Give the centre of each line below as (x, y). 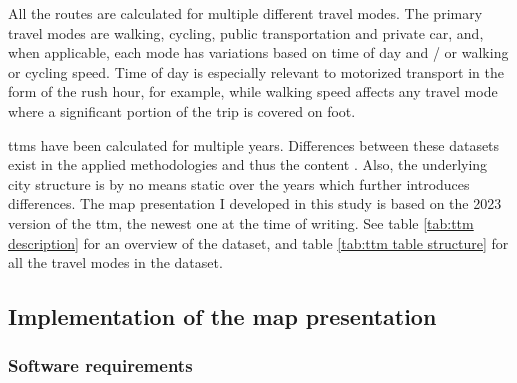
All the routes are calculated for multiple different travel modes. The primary (245, 13)
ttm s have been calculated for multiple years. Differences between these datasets (254, 144)
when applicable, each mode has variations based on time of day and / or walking (258, 52)
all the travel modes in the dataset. (115, 262)
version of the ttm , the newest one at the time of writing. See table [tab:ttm (241, 222)
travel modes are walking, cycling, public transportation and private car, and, (246, 32)
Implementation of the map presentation (222, 316)
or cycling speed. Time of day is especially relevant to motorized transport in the (256, 71)
